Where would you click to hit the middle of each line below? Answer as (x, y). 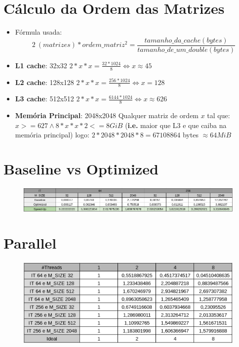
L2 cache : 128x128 (44, 82)
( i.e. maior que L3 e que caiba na (176, 125)
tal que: (219, 115)
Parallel (30, 243)
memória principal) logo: (52, 135)
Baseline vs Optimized (81, 169)
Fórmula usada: (39, 32)
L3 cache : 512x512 (44, 99)
